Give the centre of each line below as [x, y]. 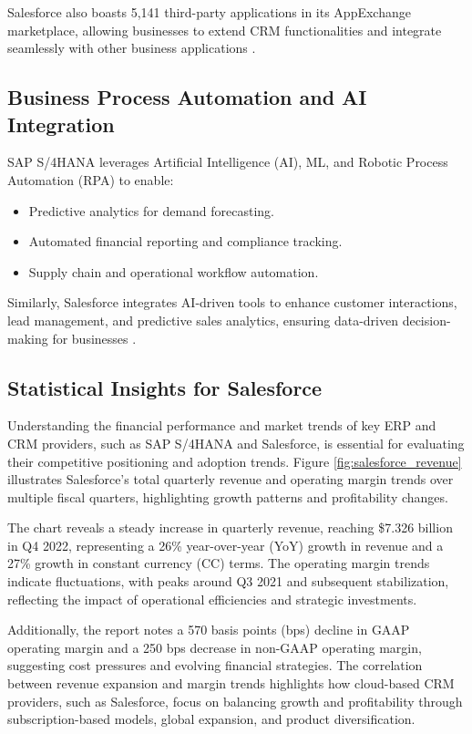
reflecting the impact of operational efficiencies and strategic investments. [212, 599]
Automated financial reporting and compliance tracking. [185, 241]
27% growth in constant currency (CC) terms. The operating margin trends [219, 563]
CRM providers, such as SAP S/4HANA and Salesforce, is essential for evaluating [236, 443]
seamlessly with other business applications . [132, 48]
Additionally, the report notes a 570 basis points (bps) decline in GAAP [209, 630]
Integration [61, 124]
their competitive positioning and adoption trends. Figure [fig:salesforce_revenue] [235, 461]
